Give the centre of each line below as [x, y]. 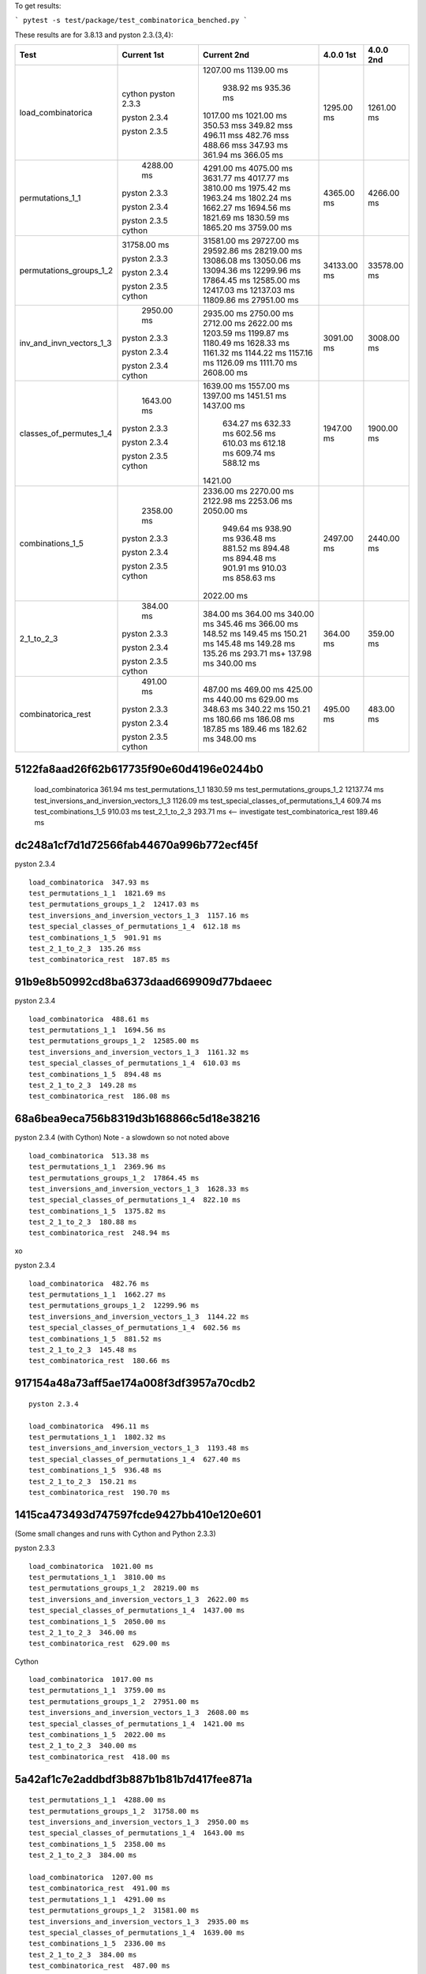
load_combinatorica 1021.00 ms [91, 1566]
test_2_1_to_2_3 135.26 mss [85, 949]
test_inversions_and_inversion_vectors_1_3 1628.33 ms [139, 1189]
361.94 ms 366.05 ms [243, 156]
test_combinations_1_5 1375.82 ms [97, 1211]
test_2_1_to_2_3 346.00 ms [83, 1632]
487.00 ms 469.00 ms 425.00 [258, 689]
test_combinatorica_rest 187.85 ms [99, 960]
